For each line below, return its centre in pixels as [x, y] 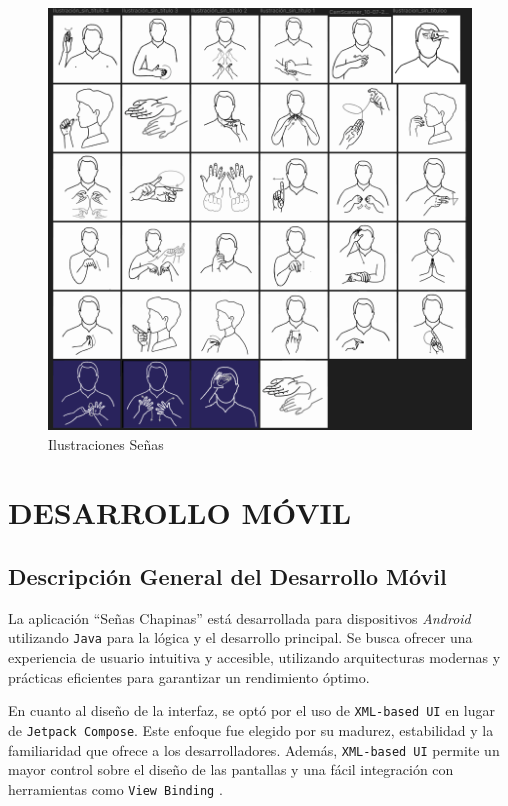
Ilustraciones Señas [106, 443]
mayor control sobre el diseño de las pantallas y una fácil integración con [231, 769]
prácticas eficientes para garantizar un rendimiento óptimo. [189, 676]
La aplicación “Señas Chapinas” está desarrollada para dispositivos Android [239, 617]
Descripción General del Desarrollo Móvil [227, 576]
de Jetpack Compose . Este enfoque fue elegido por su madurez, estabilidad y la [251, 729]
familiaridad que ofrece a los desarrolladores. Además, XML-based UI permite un [254, 749]
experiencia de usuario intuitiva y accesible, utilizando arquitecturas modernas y [254, 657]
